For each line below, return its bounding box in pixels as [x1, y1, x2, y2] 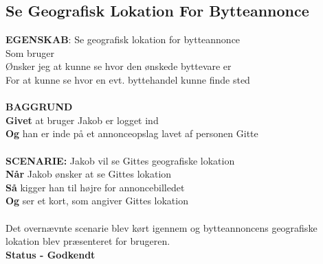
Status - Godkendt [5, 247, 96, 261]
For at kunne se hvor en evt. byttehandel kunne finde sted [5, 72, 250, 86]
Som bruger [5, 45, 54, 60]
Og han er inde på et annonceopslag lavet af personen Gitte [5, 126, 258, 141]
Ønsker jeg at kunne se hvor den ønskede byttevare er [5, 59, 232, 73]
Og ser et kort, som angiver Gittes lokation [5, 193, 188, 208]
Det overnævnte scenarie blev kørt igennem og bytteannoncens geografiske [5, 220, 318, 235]
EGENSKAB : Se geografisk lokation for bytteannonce [5, 32, 241, 47]
